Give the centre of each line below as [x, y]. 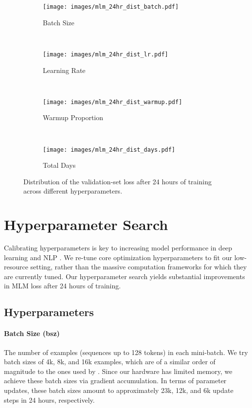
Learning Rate [64, 70]
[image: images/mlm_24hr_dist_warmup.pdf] [113, 102]
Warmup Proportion [73, 117]
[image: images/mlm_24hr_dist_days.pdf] [109, 150]
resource [16, 267]
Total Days [59, 165]
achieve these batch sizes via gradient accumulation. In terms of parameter [115, 381]
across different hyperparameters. [73, 191]
